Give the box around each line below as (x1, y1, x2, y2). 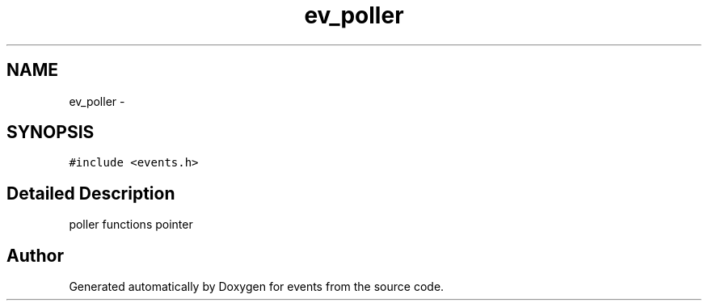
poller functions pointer (69, 217, 193, 232)
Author (6, 245, 64, 266)
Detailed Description (6, 183, 175, 204)
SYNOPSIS (6, 122, 95, 143)
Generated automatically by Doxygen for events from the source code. (69, 280, 445, 294)
